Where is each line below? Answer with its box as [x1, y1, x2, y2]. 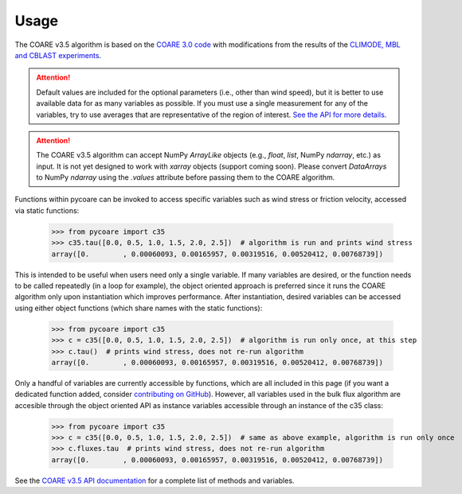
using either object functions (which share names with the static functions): [14, 303, 263, 313]
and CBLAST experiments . [14, 50, 102, 60]
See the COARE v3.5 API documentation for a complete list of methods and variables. [14, 476, 295, 485]
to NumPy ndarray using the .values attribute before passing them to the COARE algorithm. [36, 173, 335, 182]
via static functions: [14, 205, 80, 215]
